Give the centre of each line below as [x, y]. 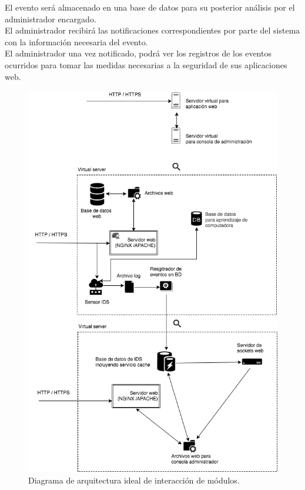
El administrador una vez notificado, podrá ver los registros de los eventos [138, 53]
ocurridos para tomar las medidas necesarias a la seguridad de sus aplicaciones [146, 64]
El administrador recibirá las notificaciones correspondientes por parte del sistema [152, 30]
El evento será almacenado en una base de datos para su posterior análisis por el [150, 7]
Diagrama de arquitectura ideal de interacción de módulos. [134, 480]
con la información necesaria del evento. [76, 41]
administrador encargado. [51, 19]
